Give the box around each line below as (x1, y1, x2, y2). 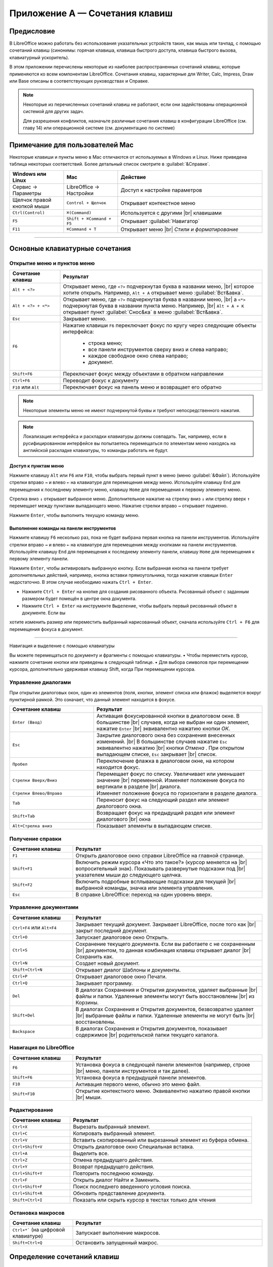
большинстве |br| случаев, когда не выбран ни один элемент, (96, 719, 250, 726)
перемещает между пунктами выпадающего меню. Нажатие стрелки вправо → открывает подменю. (9, 503, 228, 509)
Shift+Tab (12, 813, 35, 818)
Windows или (12, 170, 47, 177)
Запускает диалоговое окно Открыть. (75, 934, 169, 941)
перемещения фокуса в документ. (9, 626, 84, 632)
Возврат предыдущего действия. (73, 1163, 155, 1170)
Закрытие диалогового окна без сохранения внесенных (96, 732, 235, 739)
